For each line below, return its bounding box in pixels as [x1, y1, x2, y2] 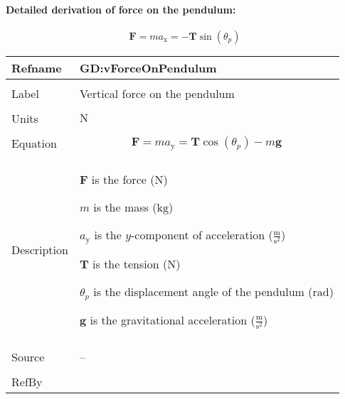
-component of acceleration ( [131, 226, 273, 243]
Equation [11, 134, 57, 151]
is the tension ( [92, 255, 168, 272]
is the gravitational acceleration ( [90, 311, 255, 328]
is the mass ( [93, 198, 157, 215]
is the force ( [91, 170, 155, 187]
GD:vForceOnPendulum [79, 59, 217, 76]
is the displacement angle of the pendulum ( [93, 283, 313, 300]
